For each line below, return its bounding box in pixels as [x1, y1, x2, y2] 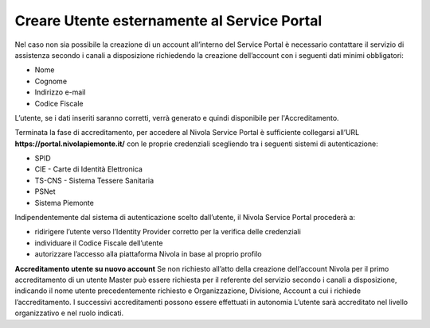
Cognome [34, 76, 68, 86]
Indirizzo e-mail [34, 87, 86, 97]
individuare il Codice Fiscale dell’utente [34, 238, 163, 248]
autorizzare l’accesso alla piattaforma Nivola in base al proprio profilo [34, 249, 262, 259]
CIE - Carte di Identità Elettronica [34, 164, 143, 174]
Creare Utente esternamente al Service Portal [14, 12, 322, 29]
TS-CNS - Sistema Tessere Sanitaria [34, 176, 154, 185]
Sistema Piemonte [34, 198, 95, 207]
